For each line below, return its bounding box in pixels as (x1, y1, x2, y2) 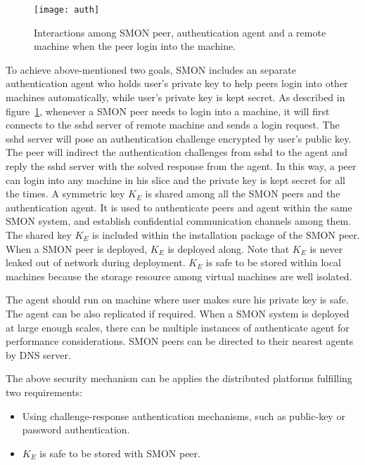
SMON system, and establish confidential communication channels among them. (6, 214, 352, 228)
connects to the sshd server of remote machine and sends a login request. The (6, 117, 340, 132)
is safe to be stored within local (205, 255, 341, 270)
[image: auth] (34, 5, 100, 15)
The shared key (6, 227, 72, 242)
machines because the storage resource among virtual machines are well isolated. (6, 268, 352, 283)
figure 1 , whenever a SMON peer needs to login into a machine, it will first (6, 103, 330, 118)
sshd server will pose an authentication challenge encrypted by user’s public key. (6, 131, 352, 145)
